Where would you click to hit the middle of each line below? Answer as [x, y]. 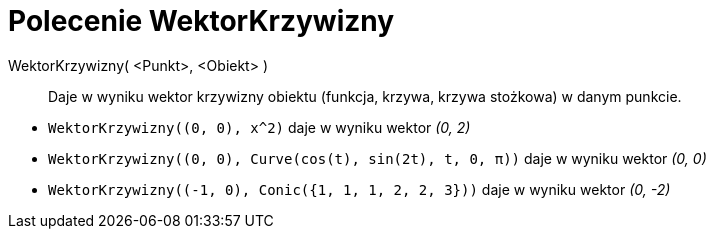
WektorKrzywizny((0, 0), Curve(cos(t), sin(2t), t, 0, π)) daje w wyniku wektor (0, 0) [377, 158]
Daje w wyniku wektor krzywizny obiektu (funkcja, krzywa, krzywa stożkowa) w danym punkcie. [365, 96]
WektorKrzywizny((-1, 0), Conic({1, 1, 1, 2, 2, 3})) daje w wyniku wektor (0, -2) [359, 189]
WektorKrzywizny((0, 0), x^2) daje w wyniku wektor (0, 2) [259, 127]
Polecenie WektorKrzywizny [201, 21]
